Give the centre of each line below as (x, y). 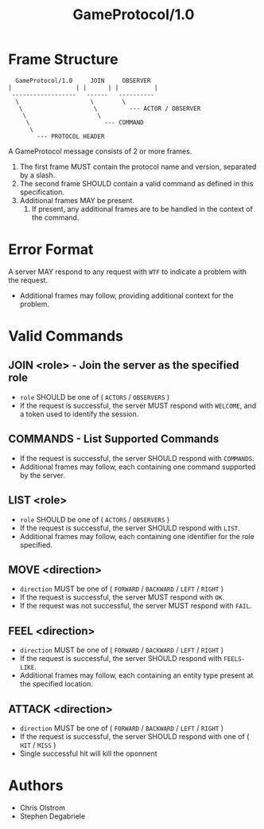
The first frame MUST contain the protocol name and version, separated (138, 166)
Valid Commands (66, 336)
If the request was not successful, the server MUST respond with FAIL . (136, 606)
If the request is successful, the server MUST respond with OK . (122, 597)
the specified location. (56, 684)
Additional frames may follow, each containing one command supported (138, 467)
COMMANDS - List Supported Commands (114, 439)
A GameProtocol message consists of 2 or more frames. (100, 151)
